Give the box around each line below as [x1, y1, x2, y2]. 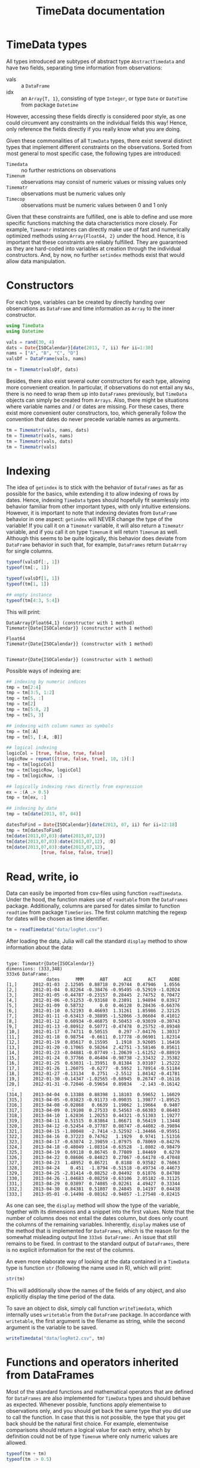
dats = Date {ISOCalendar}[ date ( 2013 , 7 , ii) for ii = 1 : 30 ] [6, 344, 153, 351]
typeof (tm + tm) [6, 1451, 47, 1457]
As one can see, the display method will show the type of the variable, [6, 1202, 180, 1209]
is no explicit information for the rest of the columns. [6, 1246, 136, 1254]
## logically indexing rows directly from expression [6, 783, 143, 789]
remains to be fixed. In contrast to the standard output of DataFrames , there [6, 1240, 190, 1247]
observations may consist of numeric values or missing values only [21, 178, 186, 185]
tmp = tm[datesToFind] [6, 827, 63, 833]
